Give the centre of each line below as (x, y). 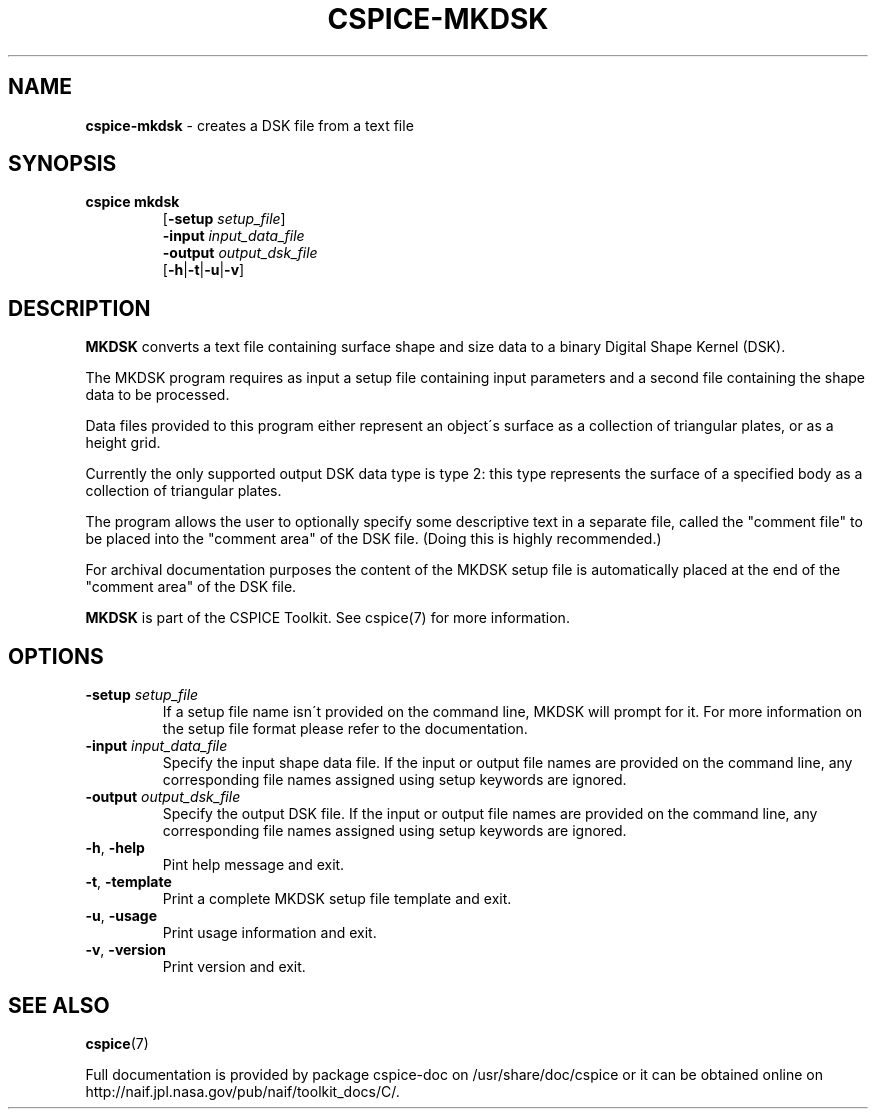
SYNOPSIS (62, 164)
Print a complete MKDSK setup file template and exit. (337, 899)
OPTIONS (56, 656)
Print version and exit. (234, 967)
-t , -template (128, 882)
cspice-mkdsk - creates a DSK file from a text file (249, 125)
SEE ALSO (59, 1005)
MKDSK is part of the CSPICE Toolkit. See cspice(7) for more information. (327, 618)
